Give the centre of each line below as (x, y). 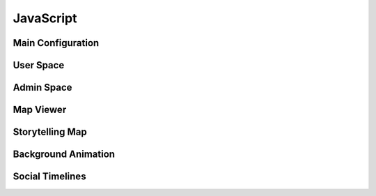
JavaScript (45, 18)
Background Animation (64, 154)
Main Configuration (56, 43)
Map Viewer (40, 110)
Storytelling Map (50, 132)
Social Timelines (49, 177)
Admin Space (42, 88)
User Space (39, 65)
